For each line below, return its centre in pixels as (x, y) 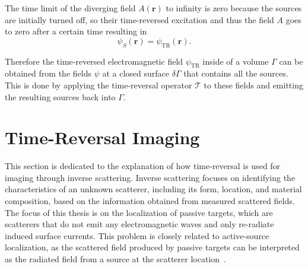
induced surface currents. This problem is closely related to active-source (137, 235)
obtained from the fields (48, 73)
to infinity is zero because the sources (234, 8)
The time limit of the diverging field (70, 8)
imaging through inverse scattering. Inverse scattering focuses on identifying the (150, 177)
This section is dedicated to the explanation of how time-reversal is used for (143, 166)
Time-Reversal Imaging (102, 137)
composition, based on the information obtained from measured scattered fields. (150, 201)
